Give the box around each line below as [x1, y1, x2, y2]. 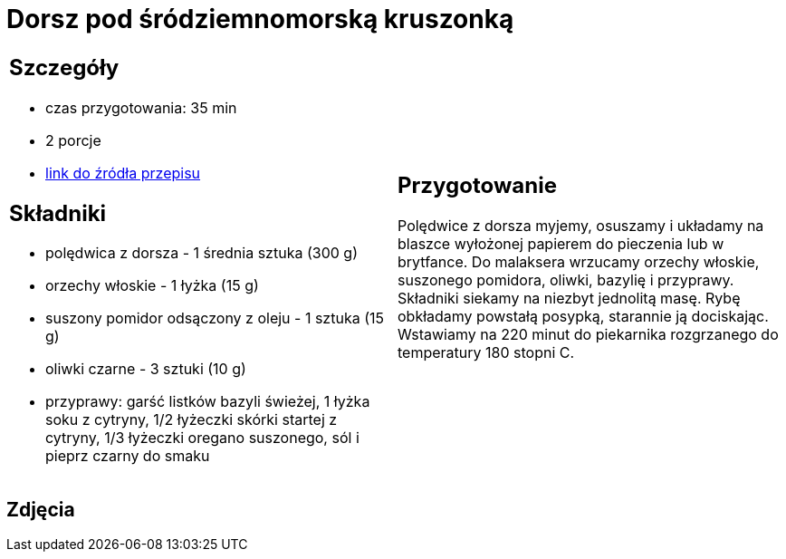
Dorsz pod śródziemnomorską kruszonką [6, 4, 514, 34]
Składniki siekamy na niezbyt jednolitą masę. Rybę [398, 289, 741, 308]
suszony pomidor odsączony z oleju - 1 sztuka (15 [45, 309, 384, 328]
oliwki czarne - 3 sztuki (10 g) [45, 360, 246, 379]
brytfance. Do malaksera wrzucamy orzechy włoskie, [398, 253, 760, 272]
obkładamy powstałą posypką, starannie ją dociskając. [398, 307, 769, 326]
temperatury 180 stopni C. [398, 343, 575, 362]
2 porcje [45, 130, 101, 149]
